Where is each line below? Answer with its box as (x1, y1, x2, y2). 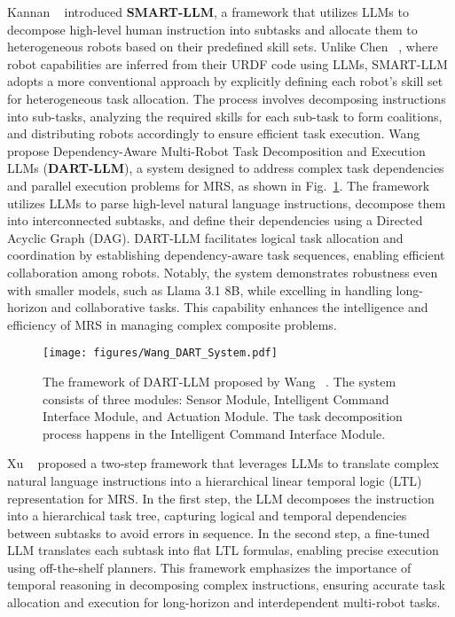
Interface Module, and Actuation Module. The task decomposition (43, 407, 403, 426)
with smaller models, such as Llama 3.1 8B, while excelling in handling (7, 280, 392, 299)
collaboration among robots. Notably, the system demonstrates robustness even (7, 262, 438, 281)
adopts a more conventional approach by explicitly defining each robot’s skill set (7, 72, 443, 90)
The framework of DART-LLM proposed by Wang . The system (43, 371, 396, 390)
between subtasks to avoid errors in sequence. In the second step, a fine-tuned (7, 523, 430, 542)
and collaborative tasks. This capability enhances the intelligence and (51, 298, 428, 316)
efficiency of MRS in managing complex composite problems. (7, 315, 337, 333)
